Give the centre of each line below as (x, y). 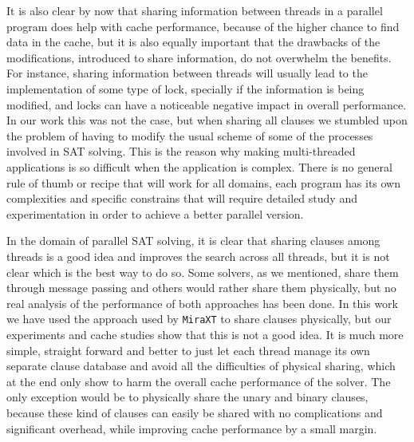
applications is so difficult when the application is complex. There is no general (199, 166)
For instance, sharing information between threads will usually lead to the (187, 73)
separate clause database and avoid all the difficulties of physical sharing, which (201, 366)
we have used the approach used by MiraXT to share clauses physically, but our (199, 319)
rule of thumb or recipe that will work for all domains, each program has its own (204, 182)
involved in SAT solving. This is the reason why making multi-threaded (181, 151)
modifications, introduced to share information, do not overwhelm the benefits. (199, 57)
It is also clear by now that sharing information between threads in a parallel (195, 10)
